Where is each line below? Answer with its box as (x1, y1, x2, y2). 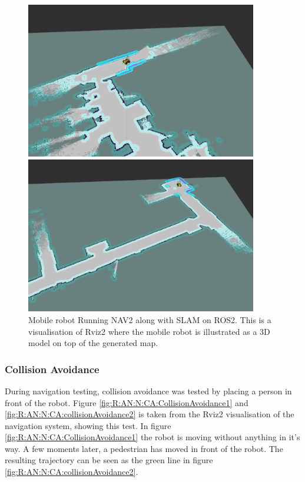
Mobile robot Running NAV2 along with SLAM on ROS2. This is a (28, 313, 271, 325)
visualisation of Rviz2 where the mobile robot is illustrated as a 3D (28, 325, 270, 337)
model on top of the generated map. (28, 337, 158, 349)
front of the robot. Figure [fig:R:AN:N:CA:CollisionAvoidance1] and (5, 396, 248, 408)
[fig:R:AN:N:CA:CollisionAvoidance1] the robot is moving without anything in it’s (5, 431, 300, 443)
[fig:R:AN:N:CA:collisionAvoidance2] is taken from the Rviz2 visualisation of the (5, 408, 294, 420)
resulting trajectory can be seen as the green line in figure (5, 454, 213, 466)
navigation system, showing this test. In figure (5, 419, 171, 431)
